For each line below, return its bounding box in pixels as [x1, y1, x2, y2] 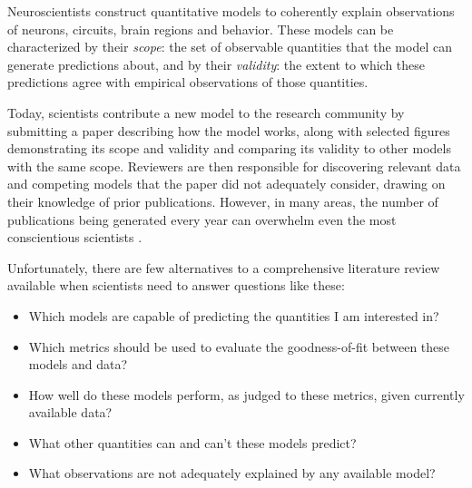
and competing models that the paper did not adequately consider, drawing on [7, 174, 446, 193]
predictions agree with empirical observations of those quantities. [7, 73, 369, 92]
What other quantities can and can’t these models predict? [28, 433, 357, 452]
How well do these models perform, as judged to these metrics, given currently [28, 385, 465, 404]
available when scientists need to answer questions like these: [7, 276, 345, 295]
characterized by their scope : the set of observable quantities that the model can [7, 37, 452, 56]
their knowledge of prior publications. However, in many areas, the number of [7, 191, 438, 210]
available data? [28, 403, 113, 422]
